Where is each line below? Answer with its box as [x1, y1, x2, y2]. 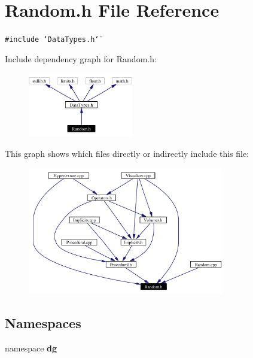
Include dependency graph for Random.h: [5, 52, 157, 65]
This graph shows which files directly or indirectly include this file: [5, 147, 249, 159]
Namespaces [5, 314, 81, 332]
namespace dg [5, 342, 57, 354]
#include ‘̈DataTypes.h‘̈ [5, 35, 99, 44]
